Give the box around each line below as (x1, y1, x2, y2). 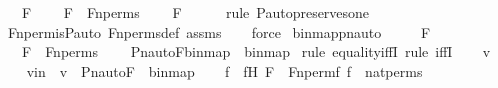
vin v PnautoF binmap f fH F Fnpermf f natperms (26, 60, 423, 81)
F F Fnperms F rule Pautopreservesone (21, 2, 370, 22)
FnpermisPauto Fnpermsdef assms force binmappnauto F (7, 21, 431, 42)
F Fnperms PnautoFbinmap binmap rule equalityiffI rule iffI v (21, 41, 491, 62)
